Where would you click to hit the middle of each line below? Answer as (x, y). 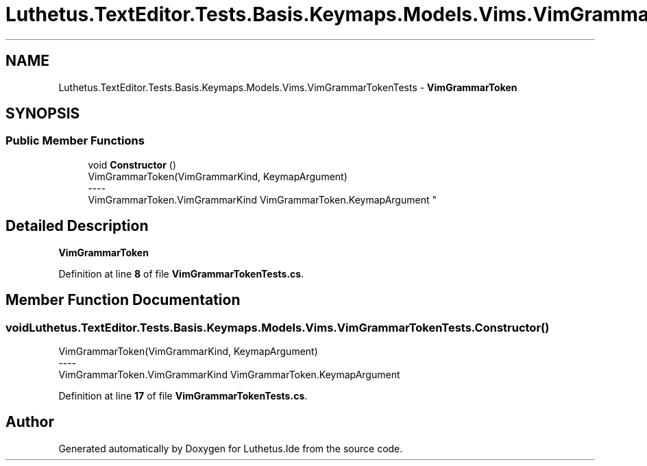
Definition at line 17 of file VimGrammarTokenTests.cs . (183, 395)
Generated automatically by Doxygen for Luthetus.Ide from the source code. (231, 448)
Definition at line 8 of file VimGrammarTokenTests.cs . (181, 273)
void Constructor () (132, 164)
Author (30, 422)
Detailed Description (77, 226)
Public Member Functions (75, 141)
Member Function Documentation (123, 300)
